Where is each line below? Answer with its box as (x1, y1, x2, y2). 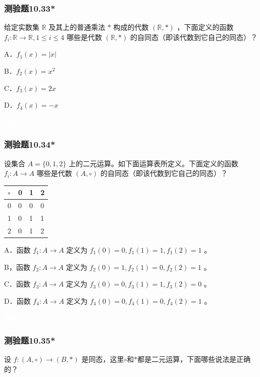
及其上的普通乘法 (48, 22, 106, 32)
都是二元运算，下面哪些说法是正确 (137, 354, 251, 364)
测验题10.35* (4, 334, 56, 346)
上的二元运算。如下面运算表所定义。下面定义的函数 (68, 158, 238, 168)
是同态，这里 (81, 354, 124, 364)
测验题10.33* (4, 2, 56, 14)
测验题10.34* (4, 138, 56, 151)
